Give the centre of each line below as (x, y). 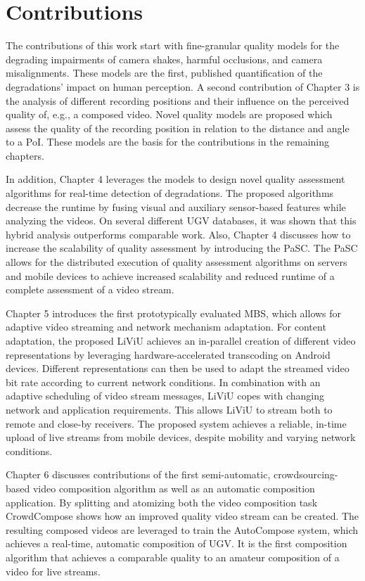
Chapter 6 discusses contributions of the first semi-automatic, (138, 474)
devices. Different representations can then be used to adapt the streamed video (178, 368)
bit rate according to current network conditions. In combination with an (163, 382)
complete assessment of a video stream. (90, 289)
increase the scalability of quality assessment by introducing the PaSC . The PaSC (182, 248)
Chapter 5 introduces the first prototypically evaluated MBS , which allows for (174, 313)
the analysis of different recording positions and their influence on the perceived (178, 100)
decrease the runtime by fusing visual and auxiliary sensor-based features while (176, 206)
